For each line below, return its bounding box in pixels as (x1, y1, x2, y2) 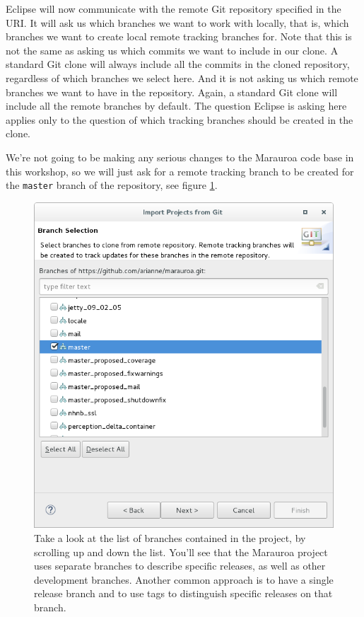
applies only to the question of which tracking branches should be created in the (6, 112, 353, 127)
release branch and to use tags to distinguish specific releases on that (34, 586, 333, 601)
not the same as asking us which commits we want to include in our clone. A (6, 42, 339, 57)
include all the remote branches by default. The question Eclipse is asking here (6, 98, 347, 113)
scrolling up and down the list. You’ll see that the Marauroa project (34, 544, 328, 559)
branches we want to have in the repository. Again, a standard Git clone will (6, 84, 338, 99)
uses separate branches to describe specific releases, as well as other (34, 558, 326, 573)
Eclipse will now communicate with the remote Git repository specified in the (6, 1, 341, 16)
